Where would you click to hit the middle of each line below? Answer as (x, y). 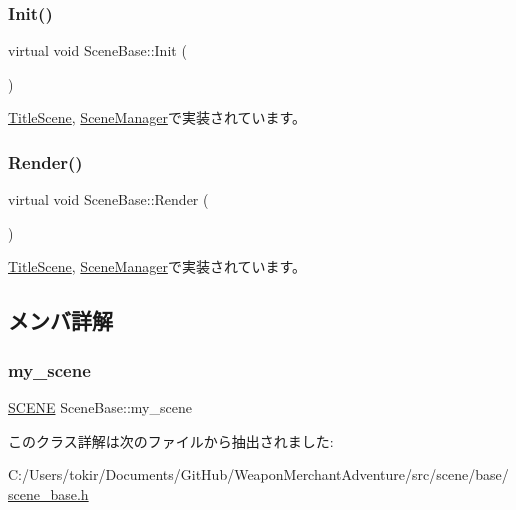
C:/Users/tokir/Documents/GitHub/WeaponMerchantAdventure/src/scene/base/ (258, 474)
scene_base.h (48, 493)
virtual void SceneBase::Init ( (97, 50)
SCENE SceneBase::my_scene (100, 407)
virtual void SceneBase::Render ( (108, 199)
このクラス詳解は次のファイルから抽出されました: (171, 440)
